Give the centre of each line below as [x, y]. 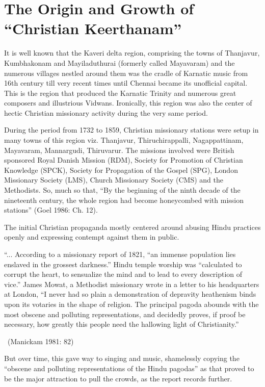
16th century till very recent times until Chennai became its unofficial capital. [126, 83]
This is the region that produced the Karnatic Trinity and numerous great [120, 93]
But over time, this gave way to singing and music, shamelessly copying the [122, 358]
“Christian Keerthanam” [93, 28]
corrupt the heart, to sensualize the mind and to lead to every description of [123, 274]
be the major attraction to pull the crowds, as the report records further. [118, 378]
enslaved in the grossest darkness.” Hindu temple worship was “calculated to [123, 264]
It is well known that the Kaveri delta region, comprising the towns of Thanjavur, [132, 53]
